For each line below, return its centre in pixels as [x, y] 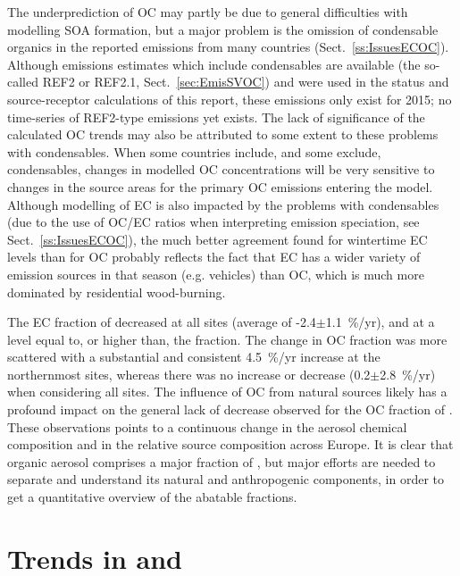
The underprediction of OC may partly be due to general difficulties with [208, 12]
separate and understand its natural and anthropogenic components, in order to [226, 479]
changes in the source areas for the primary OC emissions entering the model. [220, 186]
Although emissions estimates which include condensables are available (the [214, 64]
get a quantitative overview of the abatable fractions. [152, 497]
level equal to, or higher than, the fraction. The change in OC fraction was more [227, 339]
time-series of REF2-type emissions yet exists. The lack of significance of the [216, 117]
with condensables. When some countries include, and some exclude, [194, 151]
